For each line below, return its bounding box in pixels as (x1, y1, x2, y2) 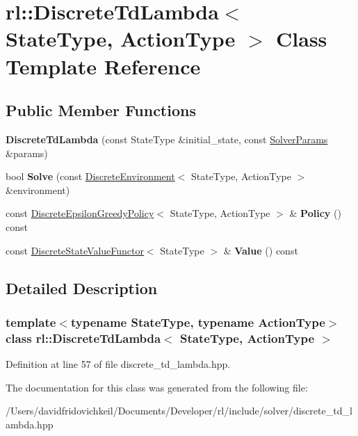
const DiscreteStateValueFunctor (6, 243, 144, 257)
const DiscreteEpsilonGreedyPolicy (6, 206, 154, 220)
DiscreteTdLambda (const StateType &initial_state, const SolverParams (6, 131, 328, 146)
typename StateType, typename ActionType (70, 313, 325, 330)
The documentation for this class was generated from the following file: (6, 380, 308, 394)
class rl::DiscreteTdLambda (6, 329, 161, 346)
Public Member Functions (6, 99, 196, 121)
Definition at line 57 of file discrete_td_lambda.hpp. (6, 357, 231, 371)
